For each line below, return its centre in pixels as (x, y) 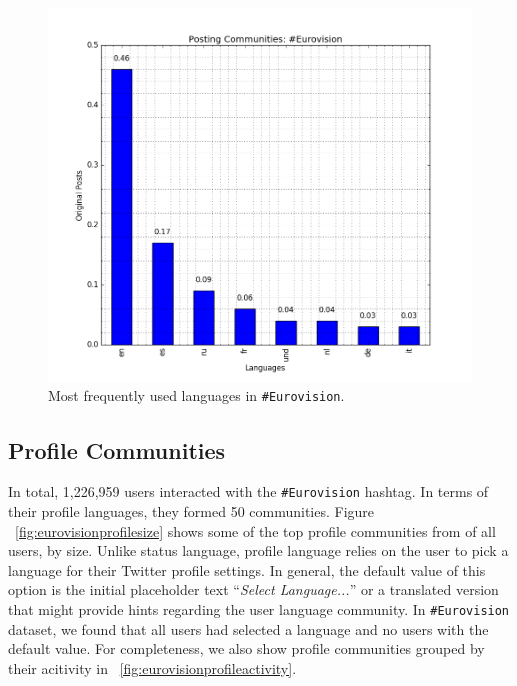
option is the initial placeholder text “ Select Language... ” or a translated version (253, 589)
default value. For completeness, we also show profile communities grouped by (246, 648)
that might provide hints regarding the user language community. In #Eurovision (259, 608)
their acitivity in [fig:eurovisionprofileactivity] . (152, 667)
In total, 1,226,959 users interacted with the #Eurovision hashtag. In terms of (248, 491)
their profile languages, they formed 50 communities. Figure (191, 510)
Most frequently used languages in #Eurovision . (196, 395)
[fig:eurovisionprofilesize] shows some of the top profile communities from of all (255, 530)
